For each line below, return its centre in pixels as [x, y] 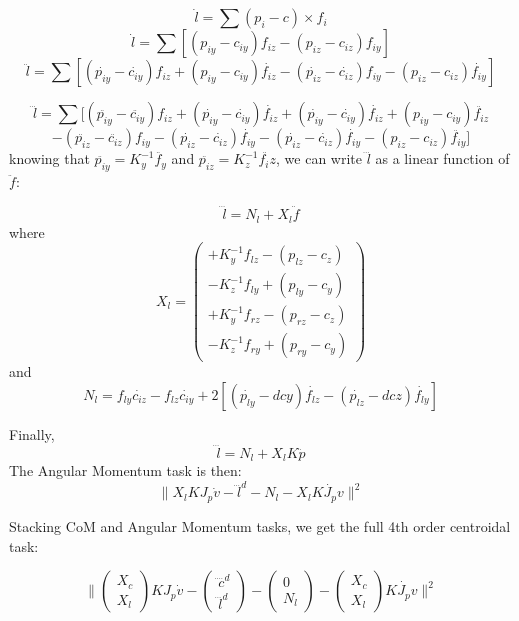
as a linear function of [442, 158]
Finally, [32, 433]
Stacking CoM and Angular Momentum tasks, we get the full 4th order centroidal [260, 525]
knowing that [49, 158]
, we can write [319, 158]
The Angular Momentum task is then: [125, 470]
